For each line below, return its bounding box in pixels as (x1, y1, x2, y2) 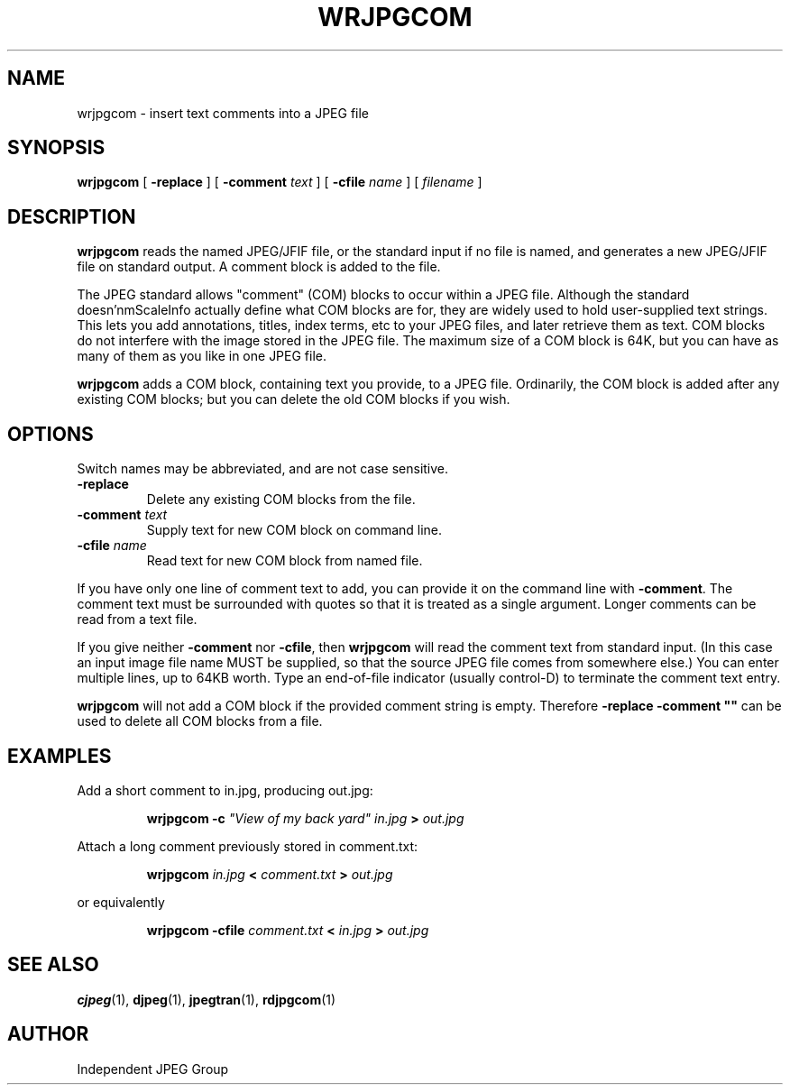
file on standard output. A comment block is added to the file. (77, 259, 441, 275)
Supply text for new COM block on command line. (146, 522, 443, 538)
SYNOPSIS (7, 136, 106, 160)
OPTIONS (7, 422, 94, 445)
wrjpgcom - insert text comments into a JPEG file (77, 105, 370, 121)
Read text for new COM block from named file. (146, 553, 423, 569)
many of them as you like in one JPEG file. (77, 348, 327, 364)
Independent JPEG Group (77, 1060, 229, 1077)
